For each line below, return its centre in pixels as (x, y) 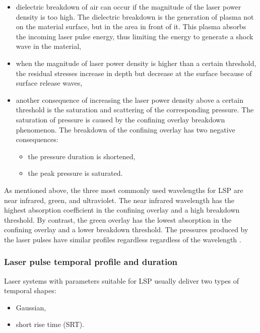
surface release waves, (49, 83)
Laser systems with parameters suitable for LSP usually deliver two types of (122, 280)
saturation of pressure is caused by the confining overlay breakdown (120, 119)
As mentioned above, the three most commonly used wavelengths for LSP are (124, 190)
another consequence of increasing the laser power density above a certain (129, 99)
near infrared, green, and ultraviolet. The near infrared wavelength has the (119, 200)
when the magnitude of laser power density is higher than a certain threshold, (136, 63)
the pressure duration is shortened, (82, 156)
